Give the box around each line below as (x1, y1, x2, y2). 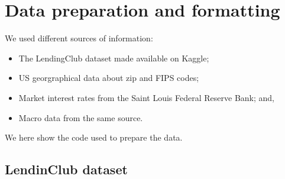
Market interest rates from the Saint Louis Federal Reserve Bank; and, (18, 91, 274, 103)
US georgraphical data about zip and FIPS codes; (18, 71, 199, 84)
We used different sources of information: (5, 32, 153, 44)
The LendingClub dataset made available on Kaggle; (18, 51, 209, 64)
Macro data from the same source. (18, 111, 143, 123)
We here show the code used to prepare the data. (5, 131, 183, 144)
